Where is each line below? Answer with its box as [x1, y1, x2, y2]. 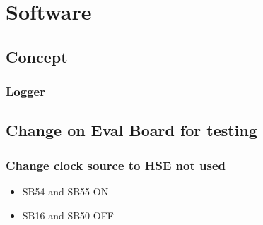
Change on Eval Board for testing [6, 119, 257, 141]
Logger [6, 83, 45, 100]
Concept [6, 45, 68, 67]
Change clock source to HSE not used [6, 156, 226, 174]
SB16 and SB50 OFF [22, 207, 114, 222]
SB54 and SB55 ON [22, 184, 109, 198]
